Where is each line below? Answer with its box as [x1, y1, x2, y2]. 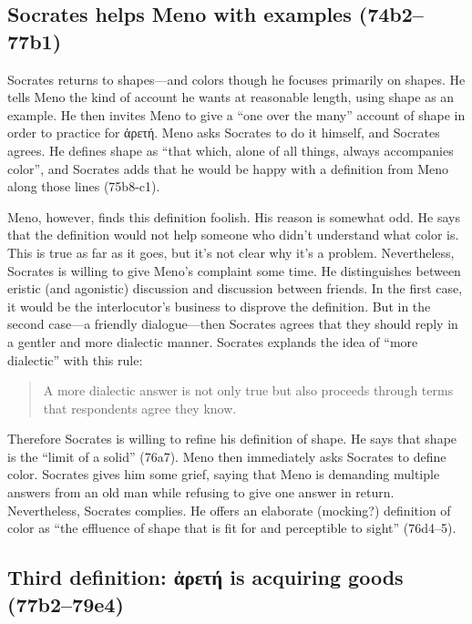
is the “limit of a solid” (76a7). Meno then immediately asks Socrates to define [7, 446, 446, 465]
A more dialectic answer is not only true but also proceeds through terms [43, 381, 454, 400]
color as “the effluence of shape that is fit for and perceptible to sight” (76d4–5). [7, 518, 457, 537]
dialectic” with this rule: [7, 350, 143, 369]
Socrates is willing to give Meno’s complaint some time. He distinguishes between [7, 261, 461, 280]
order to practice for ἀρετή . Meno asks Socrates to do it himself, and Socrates [7, 123, 440, 142]
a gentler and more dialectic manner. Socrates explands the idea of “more [7, 332, 418, 351]
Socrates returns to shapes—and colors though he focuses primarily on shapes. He [7, 69, 466, 88]
